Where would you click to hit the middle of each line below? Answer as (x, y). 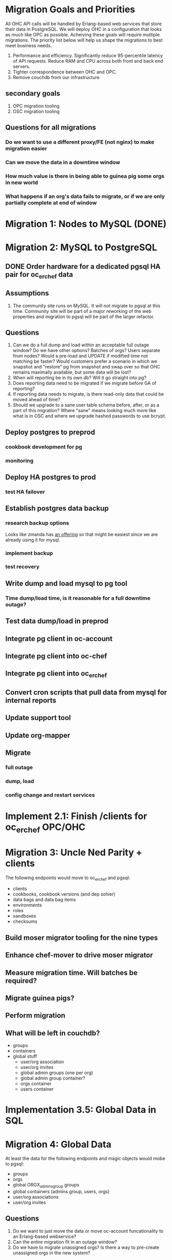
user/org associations (36, 1197)
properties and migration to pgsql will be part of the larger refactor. (84, 317)
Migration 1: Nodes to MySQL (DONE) (86, 224)
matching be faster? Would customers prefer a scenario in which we (85, 361)
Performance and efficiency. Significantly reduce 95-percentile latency (88, 55)
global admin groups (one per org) (57, 1073)
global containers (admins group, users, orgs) (61, 1192)
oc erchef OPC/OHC (45, 828)
